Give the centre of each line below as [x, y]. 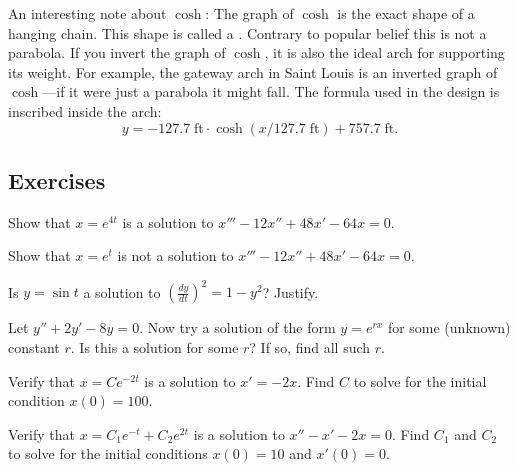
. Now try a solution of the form [237, 327]
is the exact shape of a [406, 13]
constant [34, 347]
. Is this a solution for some [154, 347]
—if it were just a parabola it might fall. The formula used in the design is [271, 91]
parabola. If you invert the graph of [117, 52]
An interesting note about [87, 13]
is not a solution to [175, 255]
